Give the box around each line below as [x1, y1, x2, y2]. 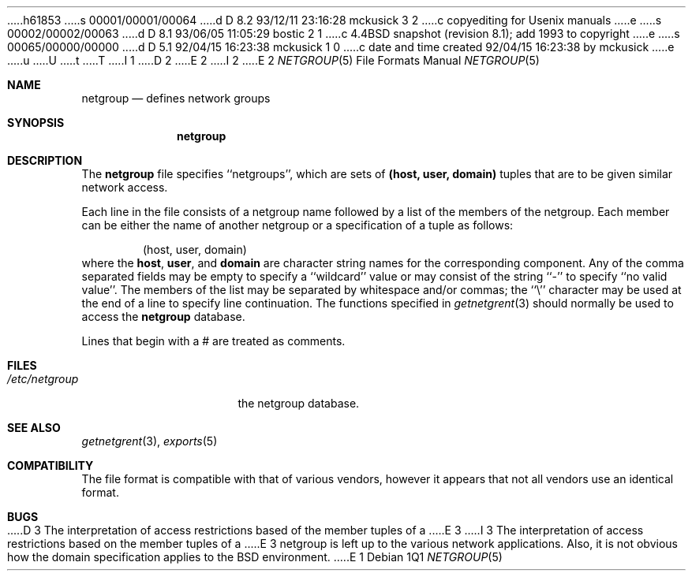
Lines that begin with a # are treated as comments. [81, 334, 346, 348]
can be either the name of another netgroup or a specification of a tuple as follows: [81, 218, 514, 232]
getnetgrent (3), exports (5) [81, 434, 218, 448]
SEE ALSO [7, 421, 61, 434]
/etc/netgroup [7, 372, 79, 385]
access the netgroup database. [81, 310, 245, 323]
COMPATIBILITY [7, 459, 94, 472]
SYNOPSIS [7, 116, 65, 129]
